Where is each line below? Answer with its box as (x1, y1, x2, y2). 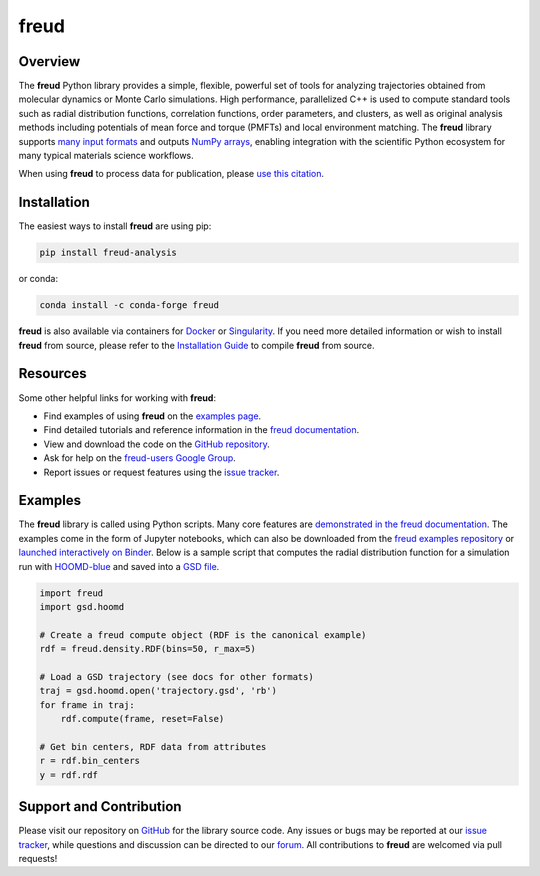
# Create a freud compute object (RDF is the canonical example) (39, 629, 367, 640)
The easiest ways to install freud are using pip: (18, 220, 212, 232)
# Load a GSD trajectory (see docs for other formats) (39, 671, 314, 682)
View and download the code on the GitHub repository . (43, 438, 270, 450)
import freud (39, 587, 104, 599)
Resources (18, 365, 87, 382)
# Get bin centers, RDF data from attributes (39, 741, 267, 752)
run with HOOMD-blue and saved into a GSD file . (18, 560, 220, 572)
